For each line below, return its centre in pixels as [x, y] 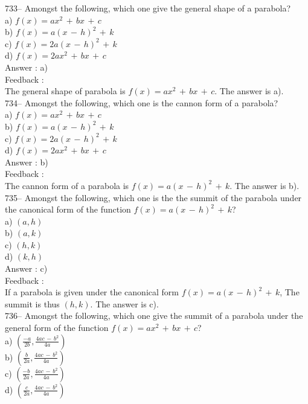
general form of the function [57, 328]
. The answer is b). [265, 185]
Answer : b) [27, 162]
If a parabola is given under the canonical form [92, 292]
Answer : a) [26, 67]
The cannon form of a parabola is [67, 185]
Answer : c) [26, 268]
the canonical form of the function [68, 209]
